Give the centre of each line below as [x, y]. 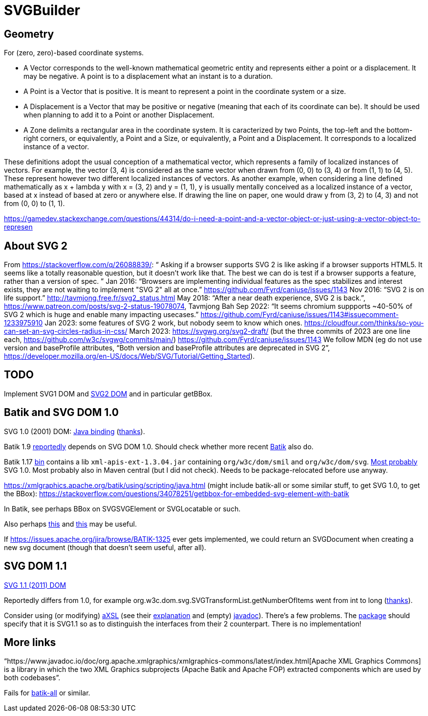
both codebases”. [32, 678]
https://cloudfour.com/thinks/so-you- [364, 323]
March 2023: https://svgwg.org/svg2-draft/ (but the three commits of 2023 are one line [270, 331]
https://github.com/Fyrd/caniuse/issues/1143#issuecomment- [300, 315]
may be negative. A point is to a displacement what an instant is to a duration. [148, 76]
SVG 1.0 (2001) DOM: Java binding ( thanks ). [75, 431]
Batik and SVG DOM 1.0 [61, 413]
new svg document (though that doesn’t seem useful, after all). [105, 547]
